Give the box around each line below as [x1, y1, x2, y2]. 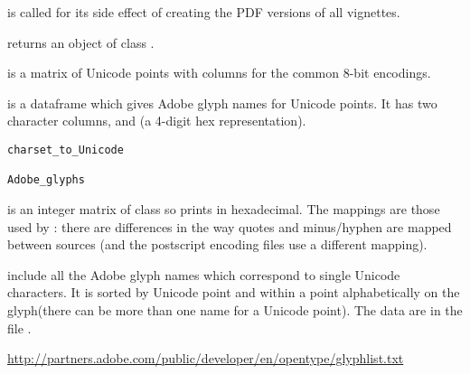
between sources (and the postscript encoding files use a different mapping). [7, 235, 428, 254]
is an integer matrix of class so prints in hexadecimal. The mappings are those [7, 199, 440, 218]
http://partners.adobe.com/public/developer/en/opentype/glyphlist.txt [7, 349, 404, 368]
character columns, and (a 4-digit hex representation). [7, 111, 306, 130]
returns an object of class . [7, 33, 155, 51]
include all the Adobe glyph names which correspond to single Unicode [7, 265, 400, 284]
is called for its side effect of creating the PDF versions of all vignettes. [7, 3, 400, 21]
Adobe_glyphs [7, 173, 85, 187]
